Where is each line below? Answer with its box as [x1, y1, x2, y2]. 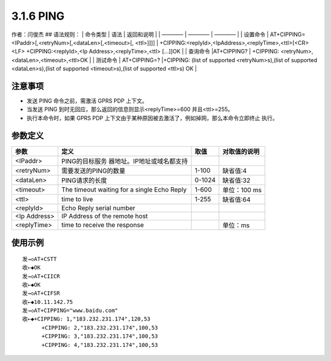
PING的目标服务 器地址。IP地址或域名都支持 [61, 157, 188, 165]
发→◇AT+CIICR [22, 273, 61, 279]
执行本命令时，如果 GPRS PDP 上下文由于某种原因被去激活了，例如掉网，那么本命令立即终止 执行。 [26, 114, 278, 122]
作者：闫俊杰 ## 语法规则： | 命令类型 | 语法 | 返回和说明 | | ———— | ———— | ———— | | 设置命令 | [11, 31, 269, 38]
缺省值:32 [222, 176, 251, 184]
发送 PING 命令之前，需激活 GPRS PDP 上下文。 [26, 97, 148, 104]
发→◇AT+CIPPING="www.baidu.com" [22, 307, 119, 314]
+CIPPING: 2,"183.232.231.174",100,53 [41, 324, 159, 331]
